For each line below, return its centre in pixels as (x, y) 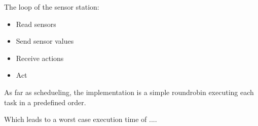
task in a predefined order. (45, 102)
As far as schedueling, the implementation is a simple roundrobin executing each (129, 92)
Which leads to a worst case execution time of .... (81, 119)
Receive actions (40, 58)
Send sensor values (45, 41)
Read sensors (36, 24)
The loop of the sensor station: (52, 7)
